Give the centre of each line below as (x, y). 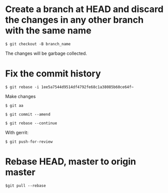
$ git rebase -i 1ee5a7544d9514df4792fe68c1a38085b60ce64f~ (70, 87)
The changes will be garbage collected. (46, 53)
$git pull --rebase (26, 185)
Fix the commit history (53, 74)
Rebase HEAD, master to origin (71, 162)
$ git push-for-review (29, 142)
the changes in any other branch (74, 20)
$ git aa (14, 106)
